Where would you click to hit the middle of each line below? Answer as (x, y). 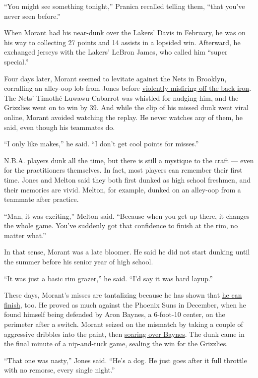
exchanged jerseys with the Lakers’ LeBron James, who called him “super (116, 52)
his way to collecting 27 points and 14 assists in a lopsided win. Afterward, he (122, 42)
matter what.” (25, 235)
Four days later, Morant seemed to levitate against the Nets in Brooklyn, (115, 78)
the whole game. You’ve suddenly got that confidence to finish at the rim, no (121, 225)
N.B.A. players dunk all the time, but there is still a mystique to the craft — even (129, 160)
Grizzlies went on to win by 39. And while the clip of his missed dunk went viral (126, 107)
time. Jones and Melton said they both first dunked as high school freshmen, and (127, 179)
